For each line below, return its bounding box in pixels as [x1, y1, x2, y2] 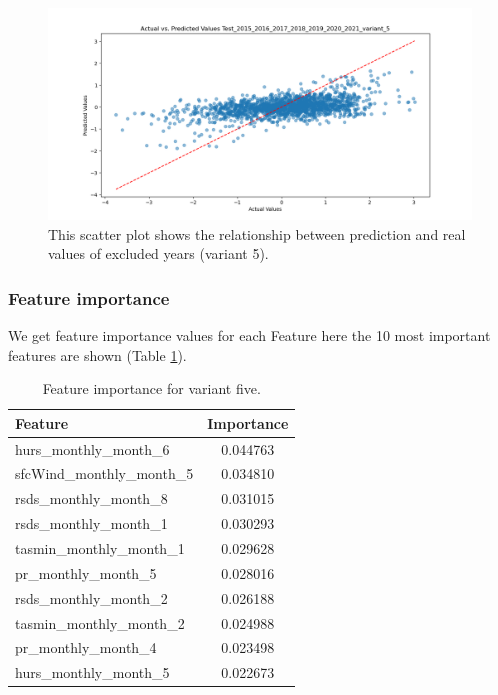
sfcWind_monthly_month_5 [15, 463, 194, 484]
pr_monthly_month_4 [15, 637, 157, 658]
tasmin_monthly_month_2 [15, 612, 185, 633]
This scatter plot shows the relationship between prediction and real [48, 223, 466, 244]
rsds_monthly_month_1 [15, 513, 168, 534]
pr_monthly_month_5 [15, 562, 157, 583]
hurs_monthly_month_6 [15, 438, 170, 459]
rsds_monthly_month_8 [15, 488, 168, 509]
